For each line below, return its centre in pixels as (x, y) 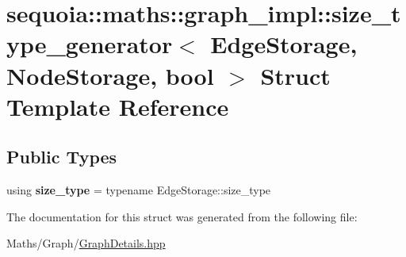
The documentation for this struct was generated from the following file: (182, 216)
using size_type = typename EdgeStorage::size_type (139, 190)
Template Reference (118, 106)
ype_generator (90, 44)
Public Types (62, 157)
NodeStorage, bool (110, 75)
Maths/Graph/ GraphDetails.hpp (86, 243)
